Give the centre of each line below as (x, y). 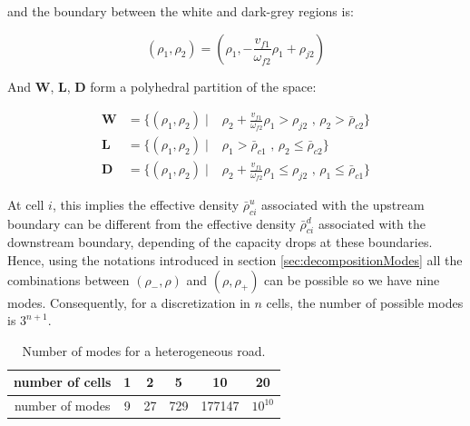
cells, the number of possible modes (365, 302)
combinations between (69, 279)
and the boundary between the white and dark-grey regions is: (181, 11)
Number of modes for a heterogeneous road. (144, 350)
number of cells (63, 382)
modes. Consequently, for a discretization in (129, 302)
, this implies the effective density (146, 204)
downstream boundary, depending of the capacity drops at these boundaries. (220, 242)
